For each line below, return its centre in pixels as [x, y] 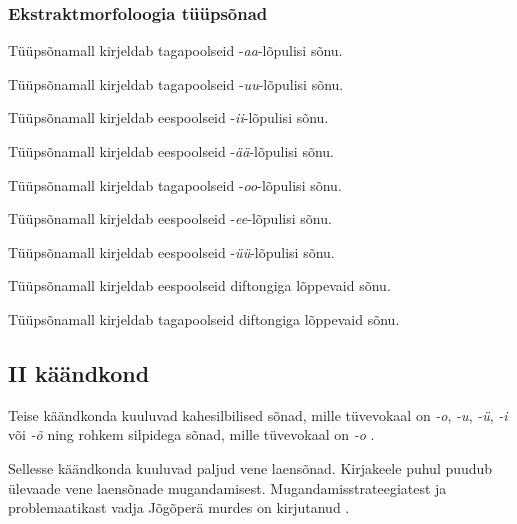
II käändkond [79, 372]
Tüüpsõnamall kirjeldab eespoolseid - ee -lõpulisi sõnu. [170, 218]
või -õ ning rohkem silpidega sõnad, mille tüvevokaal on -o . [191, 434]
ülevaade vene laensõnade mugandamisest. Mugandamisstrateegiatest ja [227, 487]
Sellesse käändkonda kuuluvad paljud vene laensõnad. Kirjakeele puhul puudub [250, 467]
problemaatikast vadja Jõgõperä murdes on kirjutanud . [179, 507]
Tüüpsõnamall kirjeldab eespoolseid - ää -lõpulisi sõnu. [171, 151]
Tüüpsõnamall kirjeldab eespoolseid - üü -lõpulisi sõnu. [171, 251]
